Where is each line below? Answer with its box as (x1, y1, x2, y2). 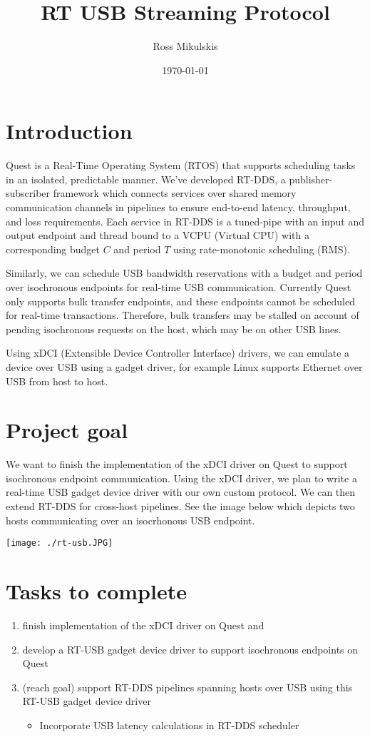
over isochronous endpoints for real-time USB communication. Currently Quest (6, 280, 351, 294)
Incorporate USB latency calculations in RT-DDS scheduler (39, 718, 299, 732)
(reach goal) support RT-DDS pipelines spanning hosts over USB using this (22, 679, 353, 694)
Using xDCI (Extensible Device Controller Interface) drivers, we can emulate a (6, 345, 350, 360)
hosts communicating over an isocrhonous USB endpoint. (6, 512, 255, 527)
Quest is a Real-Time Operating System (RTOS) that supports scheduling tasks (6, 158, 356, 173)
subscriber (6, 185, 51, 200)
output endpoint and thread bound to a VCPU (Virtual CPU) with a (6, 228, 309, 243)
